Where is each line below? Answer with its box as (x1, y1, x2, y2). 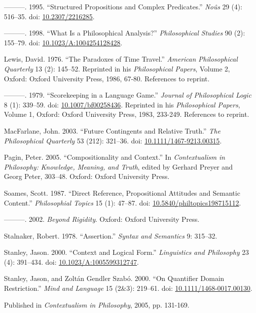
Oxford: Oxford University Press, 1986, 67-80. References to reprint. (4, 73, 210, 83)
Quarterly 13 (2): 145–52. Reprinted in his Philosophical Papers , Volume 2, (4, 63, 230, 73)
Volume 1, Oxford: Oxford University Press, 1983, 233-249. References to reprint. (4, 109, 249, 119)
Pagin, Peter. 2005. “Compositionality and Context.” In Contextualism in (4, 152, 225, 162)
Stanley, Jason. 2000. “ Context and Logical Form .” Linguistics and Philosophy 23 (4, 247, 249, 257)
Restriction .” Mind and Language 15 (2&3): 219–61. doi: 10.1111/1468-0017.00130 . (4, 283, 253, 293)
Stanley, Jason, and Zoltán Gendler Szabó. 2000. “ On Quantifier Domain (4, 273, 224, 283)
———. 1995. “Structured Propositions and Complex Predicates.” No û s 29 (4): (4, 1, 243, 11)
